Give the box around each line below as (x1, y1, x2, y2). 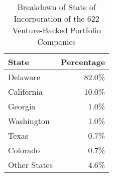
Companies (37, 36, 76, 47)
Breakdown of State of (17, 1, 96, 13)
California (8, 86, 43, 97)
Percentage (61, 56, 105, 68)
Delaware (8, 71, 40, 83)
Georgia (8, 100, 36, 112)
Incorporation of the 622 (14, 13, 99, 24)
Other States (8, 159, 53, 170)
